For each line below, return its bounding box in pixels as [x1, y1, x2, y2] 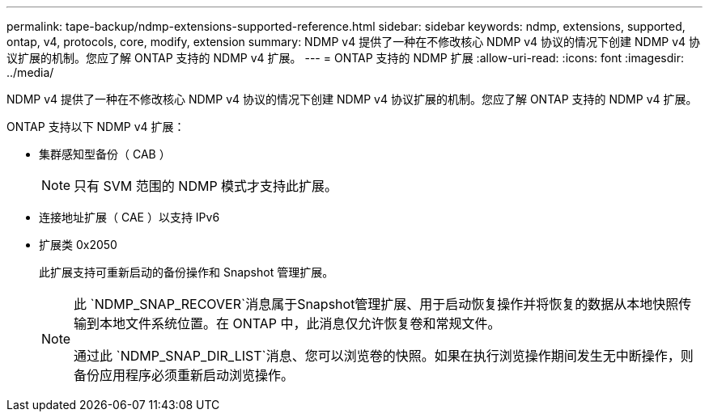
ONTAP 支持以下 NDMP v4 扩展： [6, 120, 185, 133]
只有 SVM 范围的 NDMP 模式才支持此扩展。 [74, 178, 338, 194]
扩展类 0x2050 [39, 238, 117, 251]
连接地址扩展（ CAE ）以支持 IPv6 [39, 210, 220, 224]
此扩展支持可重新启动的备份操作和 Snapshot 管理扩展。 [39, 265, 334, 279]
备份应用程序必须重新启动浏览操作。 [74, 367, 295, 383]
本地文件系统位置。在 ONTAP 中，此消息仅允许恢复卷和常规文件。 [100, 315, 501, 331]
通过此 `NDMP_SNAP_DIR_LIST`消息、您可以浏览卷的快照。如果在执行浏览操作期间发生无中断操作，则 [74, 348, 694, 364]
